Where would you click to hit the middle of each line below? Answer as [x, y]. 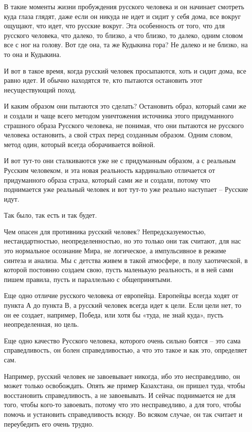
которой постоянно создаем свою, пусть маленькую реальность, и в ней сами [119, 270]
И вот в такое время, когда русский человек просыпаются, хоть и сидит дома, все [125, 70]
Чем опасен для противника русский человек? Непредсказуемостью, [105, 231]
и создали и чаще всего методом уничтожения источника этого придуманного [119, 115]
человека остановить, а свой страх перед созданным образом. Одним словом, [118, 135]
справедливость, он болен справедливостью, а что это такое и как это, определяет [126, 350]
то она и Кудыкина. [33, 54]
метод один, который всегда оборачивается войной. [80, 144]
